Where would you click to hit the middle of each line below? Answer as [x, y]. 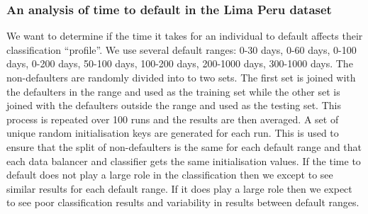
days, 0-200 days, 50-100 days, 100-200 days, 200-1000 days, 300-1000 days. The [180, 63]
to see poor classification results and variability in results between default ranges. [183, 202]
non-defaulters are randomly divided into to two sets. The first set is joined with [181, 77]
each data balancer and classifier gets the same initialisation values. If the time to [184, 160]
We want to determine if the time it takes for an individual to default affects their [185, 36]
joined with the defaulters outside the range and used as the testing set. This [174, 105]
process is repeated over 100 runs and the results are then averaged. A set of [173, 119]
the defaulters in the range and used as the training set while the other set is [173, 91]
